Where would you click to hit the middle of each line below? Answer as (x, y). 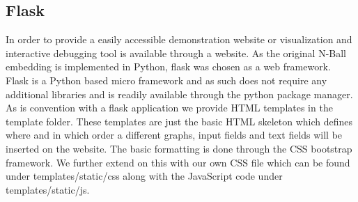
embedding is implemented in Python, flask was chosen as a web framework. (168, 67)
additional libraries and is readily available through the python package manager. (179, 94)
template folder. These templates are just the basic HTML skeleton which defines (179, 121)
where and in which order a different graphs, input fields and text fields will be (174, 135)
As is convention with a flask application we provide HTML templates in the (169, 108)
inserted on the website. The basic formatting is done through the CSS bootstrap (179, 148)
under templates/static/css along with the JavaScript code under (144, 176)
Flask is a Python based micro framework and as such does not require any (166, 80)
